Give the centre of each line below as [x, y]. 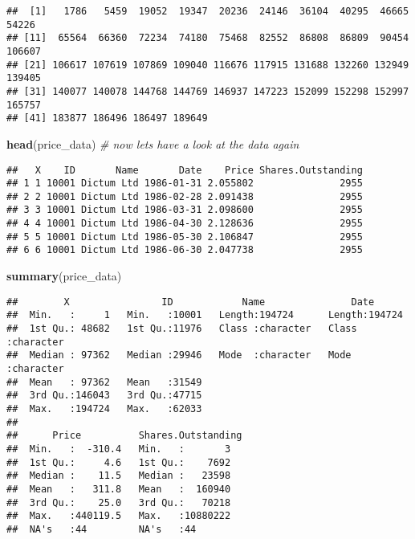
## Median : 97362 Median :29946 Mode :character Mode [179, 355]
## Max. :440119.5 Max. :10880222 [119, 516]
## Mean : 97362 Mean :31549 [104, 382]
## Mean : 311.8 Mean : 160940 [119, 489]
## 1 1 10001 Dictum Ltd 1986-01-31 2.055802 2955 [185, 184]
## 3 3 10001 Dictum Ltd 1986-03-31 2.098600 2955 [185, 210]
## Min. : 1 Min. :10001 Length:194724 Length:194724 [205, 315]
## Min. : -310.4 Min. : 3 [119, 449]
